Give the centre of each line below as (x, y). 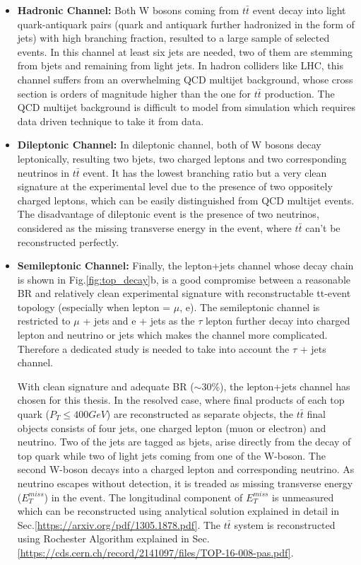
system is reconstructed (285, 524)
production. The (300, 93)
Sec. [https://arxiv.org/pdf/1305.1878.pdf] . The (119, 524)
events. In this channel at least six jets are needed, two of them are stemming (185, 51)
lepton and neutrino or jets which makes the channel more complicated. (172, 335)
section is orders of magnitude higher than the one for (134, 93)
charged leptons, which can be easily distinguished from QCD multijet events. (186, 200)
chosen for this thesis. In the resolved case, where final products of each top (181, 400)
